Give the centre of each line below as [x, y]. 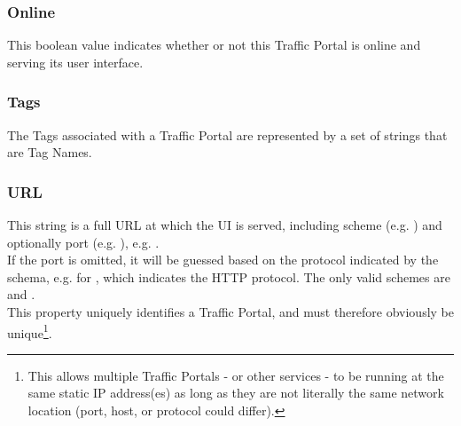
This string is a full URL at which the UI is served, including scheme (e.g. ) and [225, 225]
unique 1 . [30, 331]
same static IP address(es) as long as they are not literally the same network [236, 393]
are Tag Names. [50, 152]
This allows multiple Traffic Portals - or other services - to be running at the [236, 375]
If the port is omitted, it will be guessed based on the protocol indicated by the [223, 260]
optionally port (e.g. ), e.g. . [83, 242]
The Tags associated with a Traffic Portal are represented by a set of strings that [227, 134]
